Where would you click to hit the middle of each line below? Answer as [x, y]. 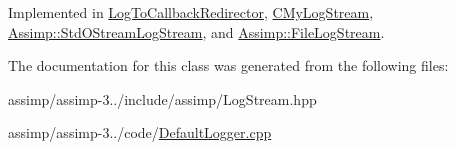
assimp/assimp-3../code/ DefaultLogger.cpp [140, 132]
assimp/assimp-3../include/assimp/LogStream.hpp [162, 98]
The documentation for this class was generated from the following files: [228, 65]
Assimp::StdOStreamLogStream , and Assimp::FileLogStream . [196, 31]
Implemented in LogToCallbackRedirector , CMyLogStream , [191, 12]
